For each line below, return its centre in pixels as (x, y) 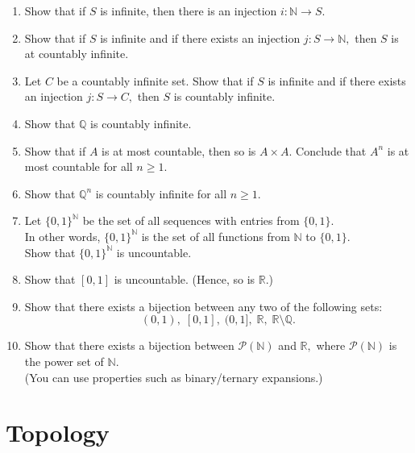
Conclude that (331, 150)
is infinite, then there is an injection (189, 10)
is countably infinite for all (161, 193)
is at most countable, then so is (179, 150)
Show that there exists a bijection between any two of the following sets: (203, 306)
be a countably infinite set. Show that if (155, 80)
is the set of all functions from (216, 236)
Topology (58, 432)
